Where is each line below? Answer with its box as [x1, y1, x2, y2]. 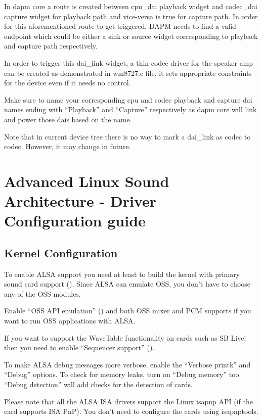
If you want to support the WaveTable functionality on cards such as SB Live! [4, 332, 246, 343]
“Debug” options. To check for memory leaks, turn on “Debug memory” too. [4, 369, 241, 380]
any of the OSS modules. [4, 288, 81, 299]
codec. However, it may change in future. [4, 141, 131, 152]
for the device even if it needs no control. [4, 77, 131, 88]
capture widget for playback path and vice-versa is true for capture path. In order [4, 11, 258, 21]
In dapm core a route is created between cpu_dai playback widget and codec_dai [4, 1, 257, 11]
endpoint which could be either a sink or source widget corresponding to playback [4, 30, 258, 41]
